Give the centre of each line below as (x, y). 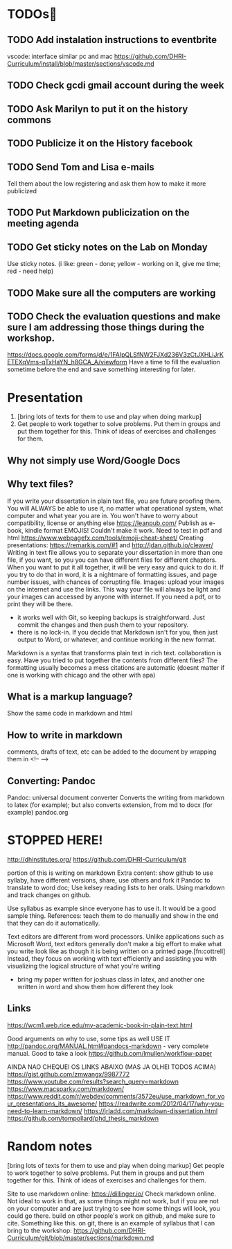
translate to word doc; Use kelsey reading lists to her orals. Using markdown (116, 887)
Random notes (50, 1146)
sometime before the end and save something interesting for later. (101, 369)
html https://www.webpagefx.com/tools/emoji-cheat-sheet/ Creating (106, 538)
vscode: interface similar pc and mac (60, 56)
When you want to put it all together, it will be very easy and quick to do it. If (115, 567)
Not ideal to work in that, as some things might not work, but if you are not (113, 1201)
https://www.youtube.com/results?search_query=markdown (93, 1081)
